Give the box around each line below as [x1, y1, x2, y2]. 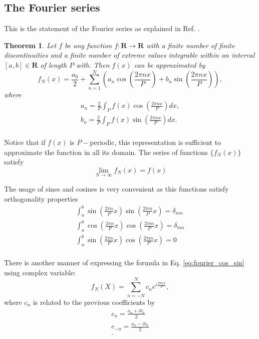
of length [40, 59, 67, 70]
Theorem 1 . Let [4, 40, 57, 50]
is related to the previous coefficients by [33, 296, 155, 307]
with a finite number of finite [146, 40, 235, 50]
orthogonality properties [4, 193, 78, 204]
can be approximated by [134, 59, 205, 70]
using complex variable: [4, 267, 76, 277]
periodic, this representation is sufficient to [90, 136, 221, 147]
